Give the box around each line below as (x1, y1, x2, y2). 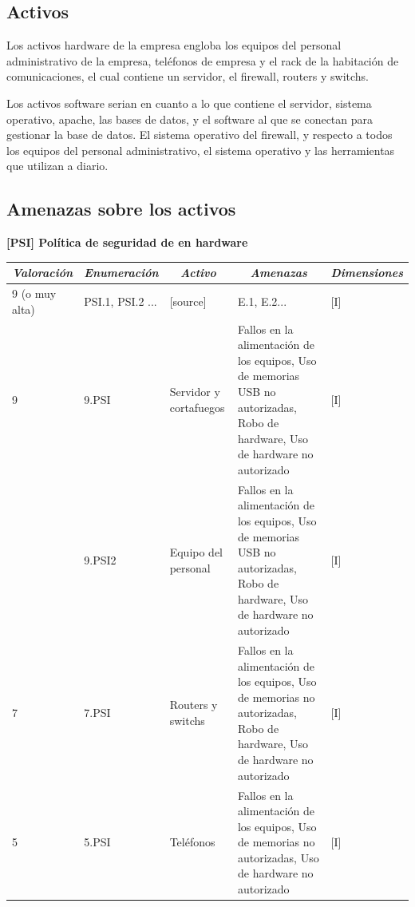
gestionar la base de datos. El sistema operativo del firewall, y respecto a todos (6, 126, 393, 143)
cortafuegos (169, 398, 225, 415)
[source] (169, 292, 207, 309)
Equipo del (169, 544, 223, 560)
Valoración (12, 264, 73, 281)
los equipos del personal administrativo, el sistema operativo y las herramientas (6, 141, 395, 158)
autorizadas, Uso (237, 849, 319, 865)
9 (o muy (12, 285, 57, 302)
